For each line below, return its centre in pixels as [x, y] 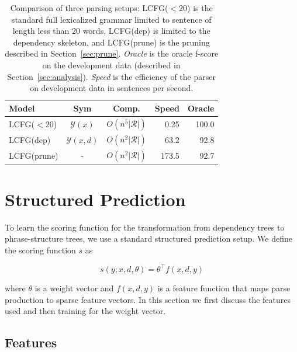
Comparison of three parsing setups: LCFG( [89, 8]
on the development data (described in [111, 65]
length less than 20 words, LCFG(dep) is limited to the [111, 31]
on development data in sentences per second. [112, 88]
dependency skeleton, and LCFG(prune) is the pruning [111, 42]
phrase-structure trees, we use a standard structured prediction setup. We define [149, 238]
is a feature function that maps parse [224, 288]
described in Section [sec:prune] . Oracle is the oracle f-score [112, 53]
